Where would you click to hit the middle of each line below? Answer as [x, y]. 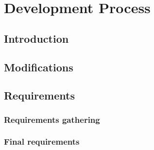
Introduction [36, 38]
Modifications [39, 67]
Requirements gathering [52, 119]
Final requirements [42, 142]
